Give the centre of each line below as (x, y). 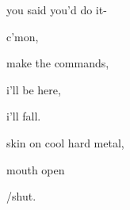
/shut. (21, 196)
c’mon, (23, 36)
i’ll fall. (24, 116)
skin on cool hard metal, (65, 142)
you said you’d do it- (57, 10)
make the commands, (58, 63)
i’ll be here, (34, 89)
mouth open (36, 169)
